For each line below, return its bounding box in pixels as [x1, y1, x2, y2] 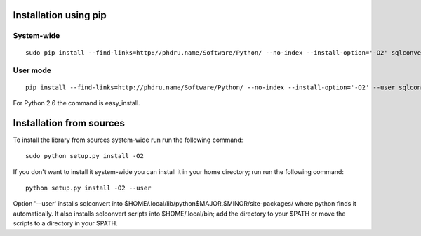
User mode [13, 65, 52, 75]
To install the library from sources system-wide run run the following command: [13, 136, 243, 144]
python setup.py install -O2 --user [25, 184, 152, 192]
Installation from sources [13, 117, 126, 129]
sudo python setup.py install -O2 [25, 152, 144, 160]
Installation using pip [13, 9, 107, 21]
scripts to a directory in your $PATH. [13, 219, 119, 228]
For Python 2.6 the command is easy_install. [13, 98, 140, 107]
